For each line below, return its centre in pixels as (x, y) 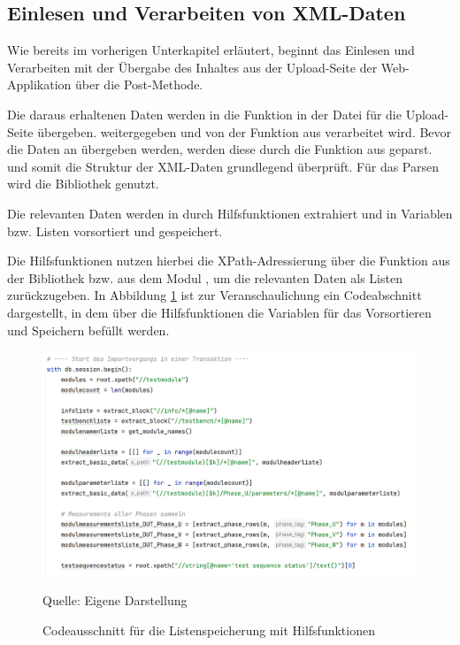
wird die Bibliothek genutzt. (83, 184)
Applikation (39, 84)
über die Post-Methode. (139, 84)
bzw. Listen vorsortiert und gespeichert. (115, 230)
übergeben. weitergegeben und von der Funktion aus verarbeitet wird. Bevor (245, 131)
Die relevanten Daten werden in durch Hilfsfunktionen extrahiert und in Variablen (230, 213)
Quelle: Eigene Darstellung (115, 600)
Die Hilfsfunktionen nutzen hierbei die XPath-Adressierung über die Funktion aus (229, 261)
